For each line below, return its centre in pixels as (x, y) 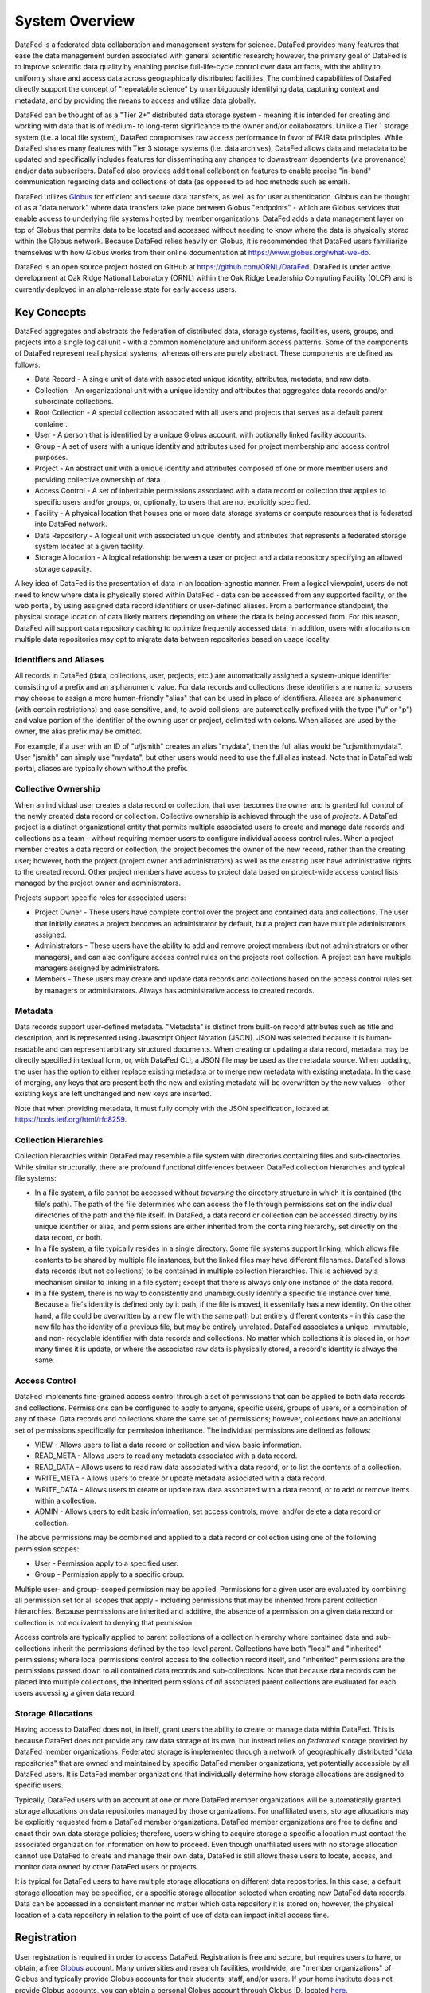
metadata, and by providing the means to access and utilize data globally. (135, 100)
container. (51, 423)
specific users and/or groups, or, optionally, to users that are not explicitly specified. (172, 501)
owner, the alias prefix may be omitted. (78, 731)
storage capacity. (63, 568)
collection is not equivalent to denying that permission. (104, 1622)
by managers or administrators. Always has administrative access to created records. (174, 990)
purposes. (51, 457)
